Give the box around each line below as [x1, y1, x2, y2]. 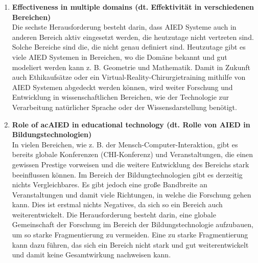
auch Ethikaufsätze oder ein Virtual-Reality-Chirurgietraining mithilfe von [12, 72, 246, 82]
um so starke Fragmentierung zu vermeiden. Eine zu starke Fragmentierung [12, 229, 248, 240]
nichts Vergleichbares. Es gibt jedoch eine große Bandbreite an [12, 179, 207, 190]
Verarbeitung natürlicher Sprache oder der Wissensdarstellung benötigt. [12, 101, 237, 112]
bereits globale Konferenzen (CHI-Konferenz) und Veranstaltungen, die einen [12, 149, 253, 160]
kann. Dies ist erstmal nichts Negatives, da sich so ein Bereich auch [12, 199, 223, 210]
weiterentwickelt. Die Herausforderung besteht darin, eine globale [12, 209, 216, 220]
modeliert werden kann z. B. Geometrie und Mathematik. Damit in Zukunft [12, 61, 250, 72]
